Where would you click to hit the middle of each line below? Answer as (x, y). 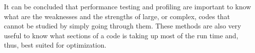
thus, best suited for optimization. (55, 45)
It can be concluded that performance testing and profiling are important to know (127, 6)
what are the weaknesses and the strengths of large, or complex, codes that (117, 16)
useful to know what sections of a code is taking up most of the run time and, (121, 35)
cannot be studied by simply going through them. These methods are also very (123, 26)
